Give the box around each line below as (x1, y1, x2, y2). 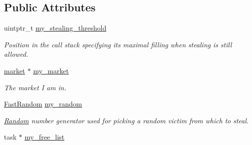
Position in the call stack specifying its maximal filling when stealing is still (4, 39, 232, 49)
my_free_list (24, 132, 65, 142)
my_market (33, 65, 69, 75)
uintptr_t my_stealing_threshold (4, 23, 107, 33)
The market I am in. (4, 82, 67, 92)
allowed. (4, 49, 29, 59)
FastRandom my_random (4, 99, 83, 109)
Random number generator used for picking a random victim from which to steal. (4, 115, 249, 125)
